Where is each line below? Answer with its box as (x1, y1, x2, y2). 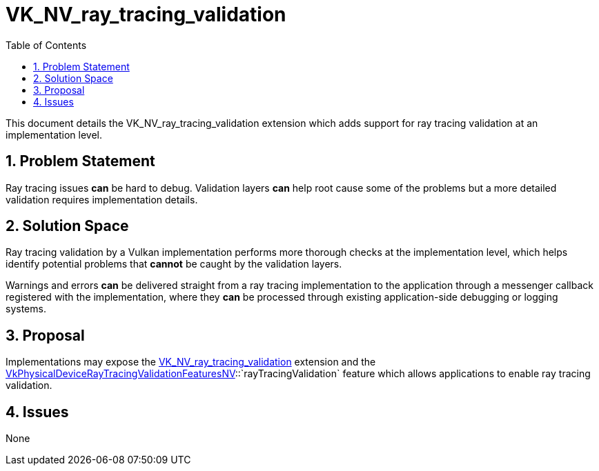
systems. (6, 303, 46, 315)
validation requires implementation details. (6, 193, 198, 206)
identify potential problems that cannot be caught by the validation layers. (6, 258, 342, 270)
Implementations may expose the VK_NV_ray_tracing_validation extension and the (6, 356, 376, 368)
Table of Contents (6, 39, 87, 51)
